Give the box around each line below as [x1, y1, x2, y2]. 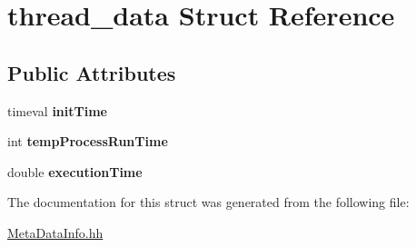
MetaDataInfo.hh [7, 222, 104, 242]
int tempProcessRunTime [7, 132, 168, 151]
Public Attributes [7, 58, 176, 86]
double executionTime [7, 162, 143, 181]
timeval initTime [7, 101, 107, 120]
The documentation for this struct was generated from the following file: [7, 193, 410, 212]
